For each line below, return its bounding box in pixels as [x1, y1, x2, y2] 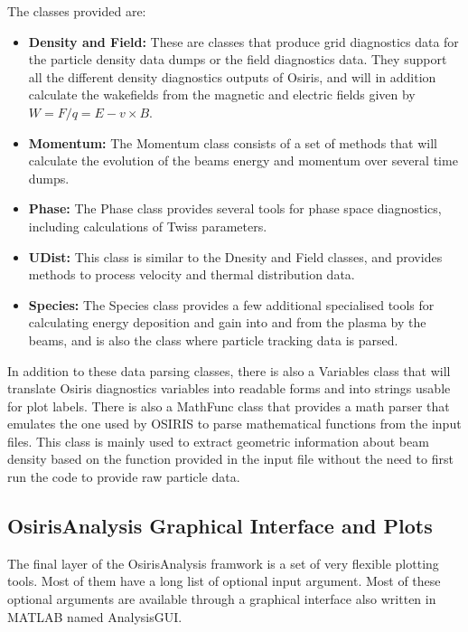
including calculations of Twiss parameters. [28, 216, 267, 235]
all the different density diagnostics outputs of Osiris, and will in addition [28, 67, 436, 86]
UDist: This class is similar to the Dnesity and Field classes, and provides [28, 247, 443, 266]
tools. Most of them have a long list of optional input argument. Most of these [7, 571, 441, 590]
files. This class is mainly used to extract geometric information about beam [7, 431, 429, 450]
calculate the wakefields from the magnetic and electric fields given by [28, 85, 416, 104]
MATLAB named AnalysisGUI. [7, 607, 183, 626]
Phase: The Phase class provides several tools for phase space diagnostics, [28, 199, 442, 218]
